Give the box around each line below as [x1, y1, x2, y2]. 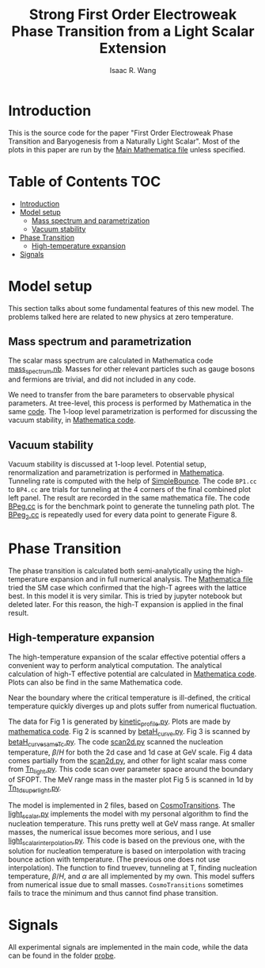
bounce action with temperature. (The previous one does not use [8, 855, 220, 864]
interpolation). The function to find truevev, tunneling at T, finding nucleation [8, 863, 257, 873]
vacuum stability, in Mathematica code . [8, 415, 136, 425]
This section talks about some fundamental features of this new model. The [8, 303, 255, 313]
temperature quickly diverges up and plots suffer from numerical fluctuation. [8, 701, 257, 711]
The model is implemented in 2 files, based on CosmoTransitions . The [8, 800, 236, 810]
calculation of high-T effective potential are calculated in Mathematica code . [8, 669, 257, 678]
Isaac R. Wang [109, 65, 157, 75]
